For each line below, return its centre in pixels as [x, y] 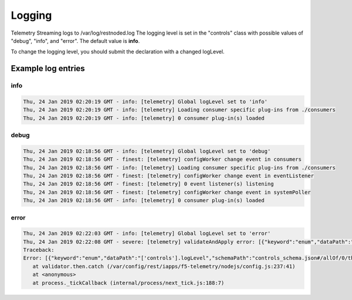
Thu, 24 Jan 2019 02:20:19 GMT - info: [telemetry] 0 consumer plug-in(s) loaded [144, 118]
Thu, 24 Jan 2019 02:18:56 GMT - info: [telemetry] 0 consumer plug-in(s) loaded [144, 200]
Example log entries [48, 68]
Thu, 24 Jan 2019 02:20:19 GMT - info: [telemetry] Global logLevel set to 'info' [145, 102]
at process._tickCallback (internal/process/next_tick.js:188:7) [128, 283]
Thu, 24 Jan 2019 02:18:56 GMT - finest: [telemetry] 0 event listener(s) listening [148, 184]
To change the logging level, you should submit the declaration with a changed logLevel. [118, 52]
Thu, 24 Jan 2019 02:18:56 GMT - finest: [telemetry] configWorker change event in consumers [163, 159]
